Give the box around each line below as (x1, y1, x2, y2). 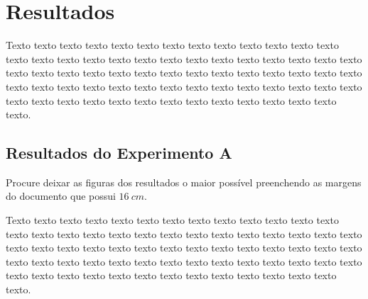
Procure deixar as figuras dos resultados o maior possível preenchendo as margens (6, 174, 362, 189)
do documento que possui (6, 188, 116, 203)
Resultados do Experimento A (6, 142, 232, 164)
